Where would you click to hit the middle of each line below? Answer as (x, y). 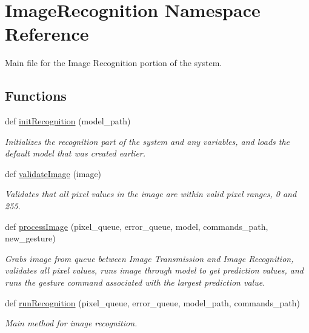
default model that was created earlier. (75, 153)
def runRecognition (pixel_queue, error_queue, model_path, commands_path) (152, 302)
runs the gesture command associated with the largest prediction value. (135, 282)
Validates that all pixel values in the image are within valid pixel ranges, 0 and (151, 194)
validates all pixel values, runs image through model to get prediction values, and (154, 270)
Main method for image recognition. (71, 323)
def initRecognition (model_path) (68, 121)
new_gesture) (30, 238)
